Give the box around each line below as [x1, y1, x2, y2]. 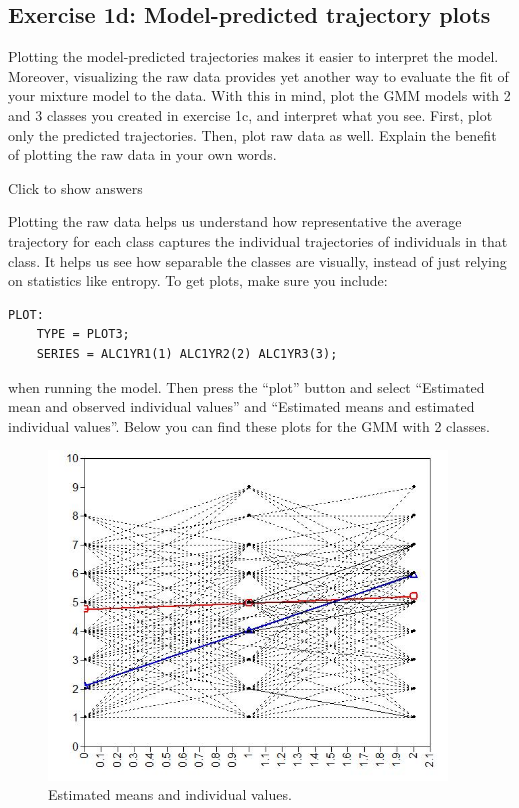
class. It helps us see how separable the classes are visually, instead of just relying [8, 250, 507, 271]
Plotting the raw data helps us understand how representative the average [8, 211, 462, 232]
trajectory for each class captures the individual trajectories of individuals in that [8, 230, 508, 251]
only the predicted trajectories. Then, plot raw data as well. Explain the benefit [8, 124, 497, 145]
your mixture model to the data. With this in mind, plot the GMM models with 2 [8, 85, 511, 106]
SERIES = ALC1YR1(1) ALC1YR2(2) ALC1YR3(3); [36, 346, 338, 361]
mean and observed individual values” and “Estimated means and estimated [8, 396, 475, 417]
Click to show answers [8, 177, 143, 198]
